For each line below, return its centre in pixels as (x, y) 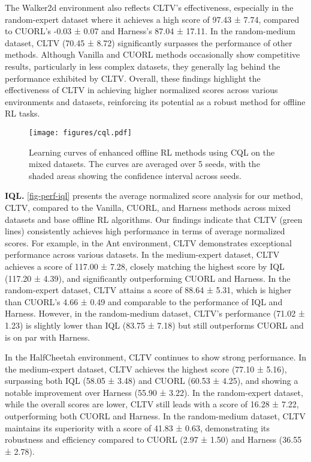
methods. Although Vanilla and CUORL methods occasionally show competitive (153, 54)
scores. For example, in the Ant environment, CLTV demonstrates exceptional (148, 242)
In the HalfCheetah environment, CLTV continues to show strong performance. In (156, 357)
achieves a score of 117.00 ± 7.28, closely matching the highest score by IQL (145, 266)
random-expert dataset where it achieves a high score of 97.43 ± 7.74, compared (152, 19)
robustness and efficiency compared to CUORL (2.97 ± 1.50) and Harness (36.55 (153, 439)
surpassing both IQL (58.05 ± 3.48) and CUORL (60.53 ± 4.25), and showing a (152, 381)
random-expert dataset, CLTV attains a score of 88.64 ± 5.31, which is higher (148, 290)
